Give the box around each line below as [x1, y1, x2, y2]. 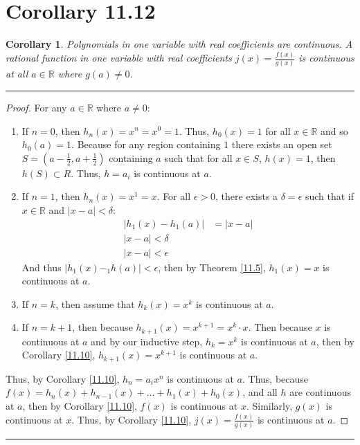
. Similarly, [246, 399, 293, 413]
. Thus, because [242, 371, 309, 385]
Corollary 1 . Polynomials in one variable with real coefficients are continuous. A [6, 37, 353, 51]
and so [321, 123, 348, 138]
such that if [305, 189, 354, 203]
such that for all [164, 150, 233, 165]
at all [6, 66, 28, 81]
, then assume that [55, 296, 135, 311]
